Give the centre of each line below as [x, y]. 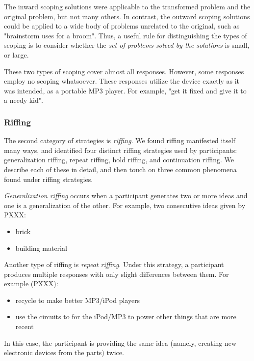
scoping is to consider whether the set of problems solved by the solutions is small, [127, 45]
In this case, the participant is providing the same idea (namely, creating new [120, 343]
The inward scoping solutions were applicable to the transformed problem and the [127, 6]
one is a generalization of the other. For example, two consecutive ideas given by [125, 205]
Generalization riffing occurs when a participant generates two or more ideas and [126, 196]
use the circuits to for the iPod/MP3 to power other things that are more [126, 316]
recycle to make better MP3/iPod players [78, 300]
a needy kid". [24, 100]
